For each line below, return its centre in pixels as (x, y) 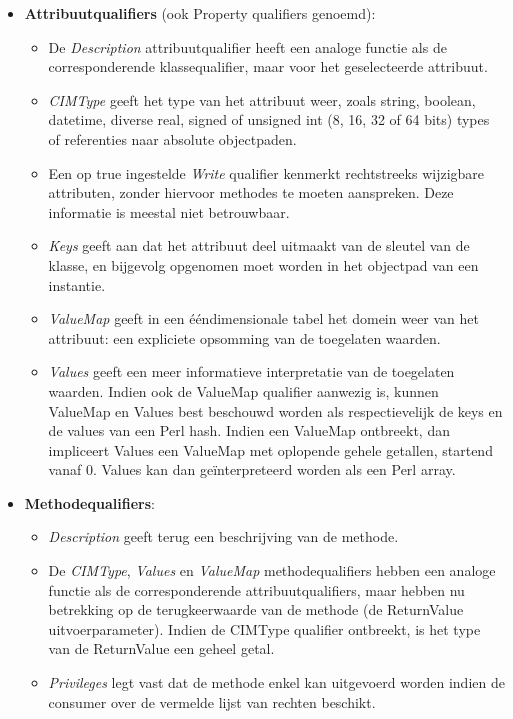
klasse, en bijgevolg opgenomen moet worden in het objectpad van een (263, 264)
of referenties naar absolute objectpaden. (172, 138)
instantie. (77, 284)
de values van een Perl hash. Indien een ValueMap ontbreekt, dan (249, 430)
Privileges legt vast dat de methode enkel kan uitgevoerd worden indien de (276, 682)
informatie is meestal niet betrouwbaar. (169, 211)
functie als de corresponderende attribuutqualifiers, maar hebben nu (256, 589)
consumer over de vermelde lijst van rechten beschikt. (212, 701)
